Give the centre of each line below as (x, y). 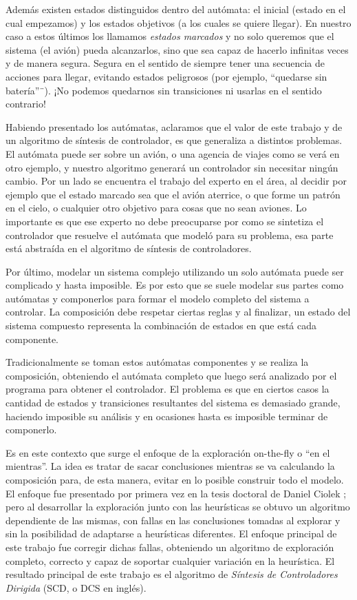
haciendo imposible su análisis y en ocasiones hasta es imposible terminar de (167, 416)
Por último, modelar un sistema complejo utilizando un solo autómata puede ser (175, 271)
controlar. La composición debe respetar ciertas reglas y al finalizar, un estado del (178, 312)
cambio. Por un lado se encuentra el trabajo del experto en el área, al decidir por (176, 181)
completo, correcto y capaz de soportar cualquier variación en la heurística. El (170, 560)
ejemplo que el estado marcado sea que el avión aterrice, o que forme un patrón (173, 194)
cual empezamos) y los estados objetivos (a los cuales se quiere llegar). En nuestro (178, 22)
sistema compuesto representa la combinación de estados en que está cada (161, 325)
